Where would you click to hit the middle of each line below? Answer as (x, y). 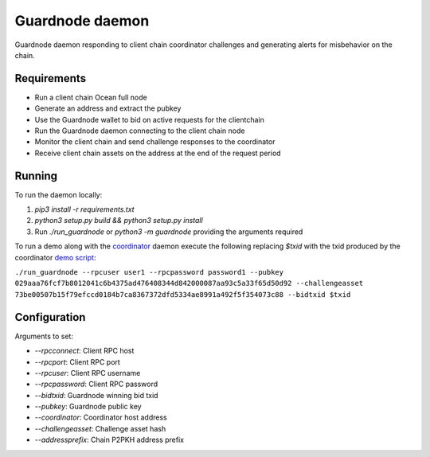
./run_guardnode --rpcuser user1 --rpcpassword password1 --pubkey (149, 272)
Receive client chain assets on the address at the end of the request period (158, 153)
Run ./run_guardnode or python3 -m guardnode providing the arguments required (169, 232)
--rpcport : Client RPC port (78, 361)
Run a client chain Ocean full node (91, 97)
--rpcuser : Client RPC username (88, 373)
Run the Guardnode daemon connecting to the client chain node (140, 131)
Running (36, 176)
